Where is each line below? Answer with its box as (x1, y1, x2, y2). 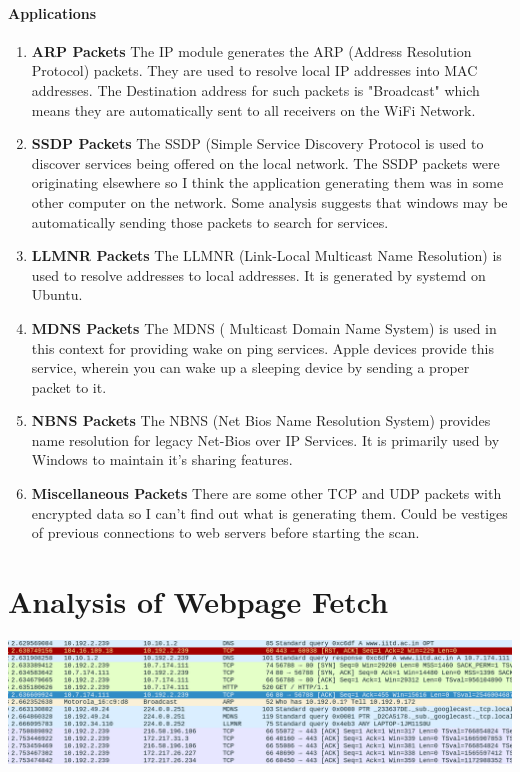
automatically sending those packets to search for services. (31, 211, 389, 232)
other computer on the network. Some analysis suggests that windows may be (31, 191, 508, 212)
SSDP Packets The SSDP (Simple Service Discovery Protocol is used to (31, 133, 484, 154)
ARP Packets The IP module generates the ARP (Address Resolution (31, 40, 472, 61)
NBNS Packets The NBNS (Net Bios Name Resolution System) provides (31, 410, 491, 431)
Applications (8, 2, 97, 23)
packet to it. (31, 376, 107, 397)
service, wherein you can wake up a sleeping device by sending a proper (31, 357, 470, 378)
